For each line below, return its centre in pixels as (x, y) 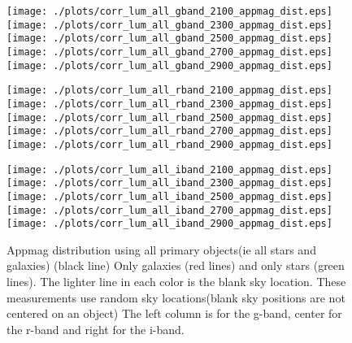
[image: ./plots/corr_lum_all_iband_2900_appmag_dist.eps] (169, 224)
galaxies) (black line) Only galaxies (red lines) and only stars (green (176, 265)
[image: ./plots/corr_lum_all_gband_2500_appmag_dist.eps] (169, 39)
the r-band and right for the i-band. (96, 329)
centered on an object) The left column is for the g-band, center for (174, 313)
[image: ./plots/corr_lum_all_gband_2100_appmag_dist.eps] (169, 11)
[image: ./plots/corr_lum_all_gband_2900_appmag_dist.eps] (169, 65)
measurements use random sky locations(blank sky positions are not (176, 297)
